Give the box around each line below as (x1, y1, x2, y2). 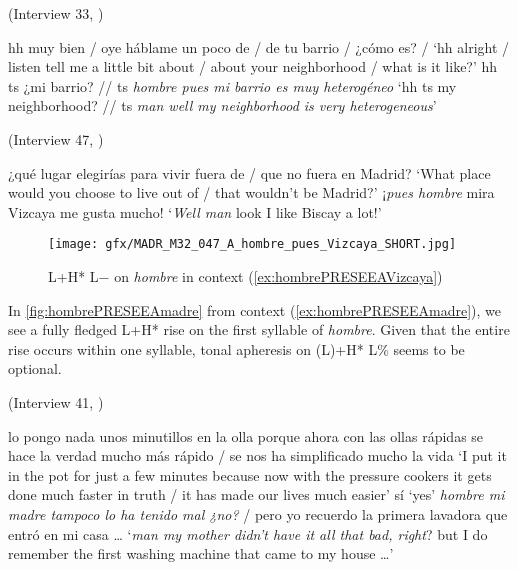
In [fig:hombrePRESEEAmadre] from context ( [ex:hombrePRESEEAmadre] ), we (8, 299, 502, 320)
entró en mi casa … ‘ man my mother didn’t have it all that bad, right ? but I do (8, 523, 488, 544)
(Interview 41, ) (8, 391, 104, 412)
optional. (8, 358, 62, 379)
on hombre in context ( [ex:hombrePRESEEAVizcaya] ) (114, 266, 443, 286)
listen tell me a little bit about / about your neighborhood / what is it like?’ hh (8, 56, 498, 77)
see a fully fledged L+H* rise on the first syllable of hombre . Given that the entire (8, 319, 510, 340)
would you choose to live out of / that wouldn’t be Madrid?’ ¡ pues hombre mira (8, 182, 495, 203)
